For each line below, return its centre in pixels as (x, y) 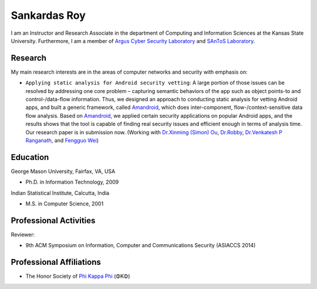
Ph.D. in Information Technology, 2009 (72, 182)
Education (30, 157)
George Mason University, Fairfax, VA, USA (63, 171)
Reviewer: (23, 234)
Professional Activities (53, 220)
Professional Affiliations (56, 262)
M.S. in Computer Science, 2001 (65, 204)
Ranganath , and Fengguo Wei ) (62, 140)
